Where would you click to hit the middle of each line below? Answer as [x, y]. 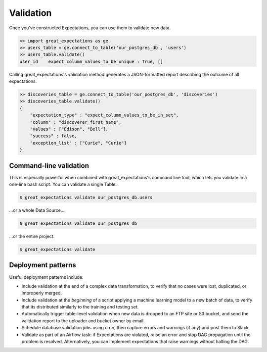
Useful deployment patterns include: [46, 277]
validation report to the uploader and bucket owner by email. [83, 321]
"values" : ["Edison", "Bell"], [69, 129]
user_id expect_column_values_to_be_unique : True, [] [91, 61]
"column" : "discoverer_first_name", [76, 122]
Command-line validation [49, 166]
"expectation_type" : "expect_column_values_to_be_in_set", [104, 115]
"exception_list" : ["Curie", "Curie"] [78, 143]
